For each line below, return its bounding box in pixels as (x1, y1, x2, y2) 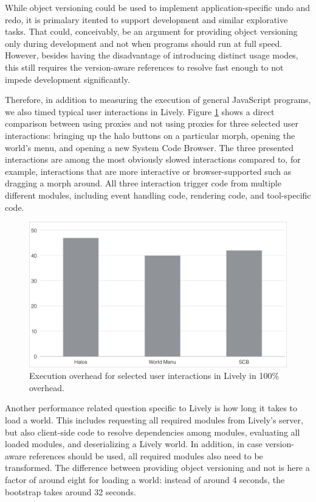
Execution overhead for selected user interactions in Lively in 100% (29, 369, 280, 382)
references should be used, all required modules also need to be (29, 449, 263, 462)
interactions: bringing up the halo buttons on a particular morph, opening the (5, 129, 295, 141)
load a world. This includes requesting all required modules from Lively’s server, (5, 413, 303, 426)
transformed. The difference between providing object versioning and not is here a (5, 461, 310, 474)
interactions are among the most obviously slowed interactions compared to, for (5, 153, 301, 166)
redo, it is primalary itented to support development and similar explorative (5, 13, 288, 26)
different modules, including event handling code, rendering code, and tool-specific (5, 188, 311, 201)
